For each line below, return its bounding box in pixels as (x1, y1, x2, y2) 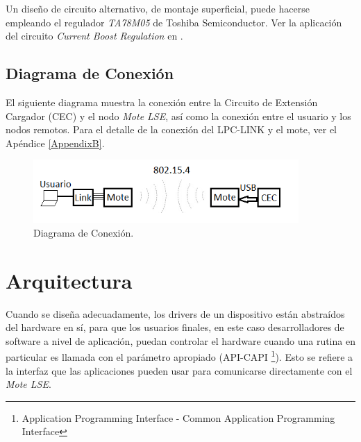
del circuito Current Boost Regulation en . (6, 28, 183, 43)
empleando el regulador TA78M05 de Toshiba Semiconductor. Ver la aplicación (6, 15, 342, 29)
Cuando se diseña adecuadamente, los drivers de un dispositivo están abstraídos (6, 306, 345, 321)
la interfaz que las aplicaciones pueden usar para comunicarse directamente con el (6, 363, 353, 377)
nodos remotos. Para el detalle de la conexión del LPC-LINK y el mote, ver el (6, 122, 337, 137)
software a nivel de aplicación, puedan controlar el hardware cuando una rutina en (6, 333, 355, 348)
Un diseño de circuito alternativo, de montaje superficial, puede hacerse (6, 1, 310, 15)
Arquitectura (6, 266, 133, 294)
